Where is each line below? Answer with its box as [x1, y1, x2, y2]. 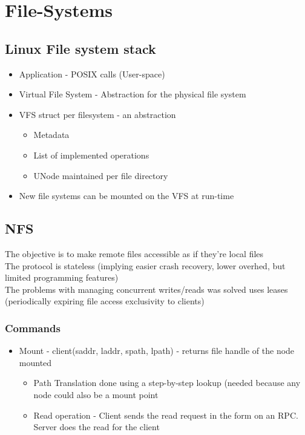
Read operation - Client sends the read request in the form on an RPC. [33, 408, 298, 421]
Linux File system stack [5, 39, 156, 57]
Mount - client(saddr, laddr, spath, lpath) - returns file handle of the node [19, 344, 295, 357]
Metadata [33, 128, 70, 141]
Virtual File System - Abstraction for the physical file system [19, 88, 246, 100]
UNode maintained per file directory [33, 169, 168, 182]
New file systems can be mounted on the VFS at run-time [19, 189, 234, 202]
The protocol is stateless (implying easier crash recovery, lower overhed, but [5, 259, 286, 272]
